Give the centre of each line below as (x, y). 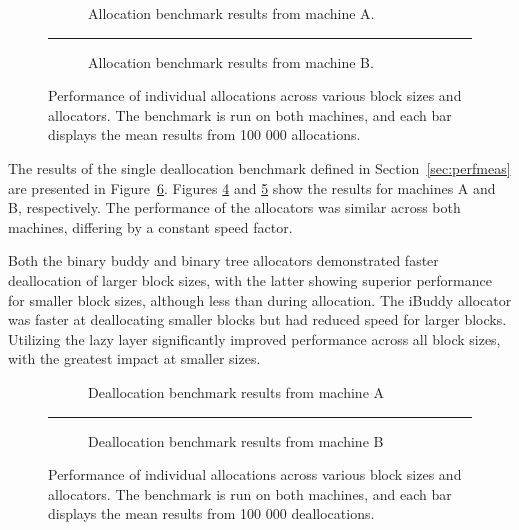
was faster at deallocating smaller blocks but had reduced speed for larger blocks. (257, 319)
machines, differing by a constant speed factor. (150, 226)
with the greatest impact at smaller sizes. (134, 358)
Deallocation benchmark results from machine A (236, 391)
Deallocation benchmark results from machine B (236, 440)
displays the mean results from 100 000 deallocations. (211, 513)
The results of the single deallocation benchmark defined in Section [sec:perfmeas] (259, 167)
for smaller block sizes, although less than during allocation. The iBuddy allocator (260, 299)
